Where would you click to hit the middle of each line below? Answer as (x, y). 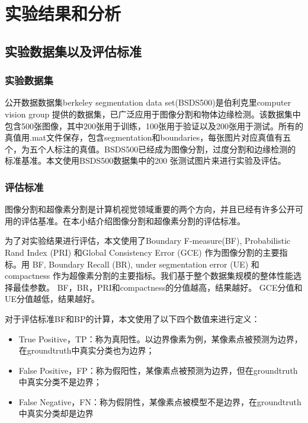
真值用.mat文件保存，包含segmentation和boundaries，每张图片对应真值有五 (148, 137)
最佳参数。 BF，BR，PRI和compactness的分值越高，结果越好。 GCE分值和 (158, 287)
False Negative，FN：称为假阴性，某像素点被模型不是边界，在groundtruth (160, 401)
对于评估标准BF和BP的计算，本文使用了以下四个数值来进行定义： (132, 318)
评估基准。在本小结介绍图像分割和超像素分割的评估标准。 (133, 220)
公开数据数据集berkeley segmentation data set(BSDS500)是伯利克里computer (148, 102)
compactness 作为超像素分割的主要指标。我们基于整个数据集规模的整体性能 (149, 276)
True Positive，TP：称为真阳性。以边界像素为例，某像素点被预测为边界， (161, 338)
